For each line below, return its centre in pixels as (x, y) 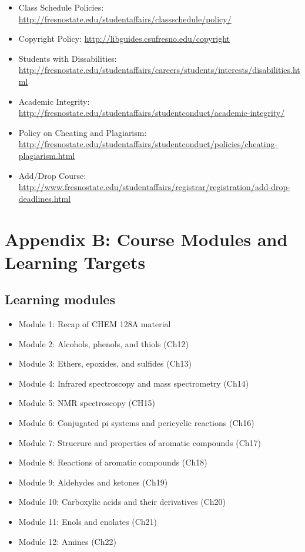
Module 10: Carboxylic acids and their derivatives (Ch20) (122, 502)
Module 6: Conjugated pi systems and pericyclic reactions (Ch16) (136, 423)
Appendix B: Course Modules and (146, 239)
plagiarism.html (47, 155)
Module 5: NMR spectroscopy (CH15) (87, 403)
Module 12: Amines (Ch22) (67, 541)
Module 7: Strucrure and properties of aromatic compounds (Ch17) (140, 442)
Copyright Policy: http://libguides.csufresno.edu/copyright (124, 39)
